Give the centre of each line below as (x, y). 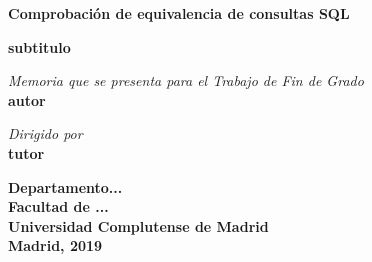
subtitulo (39, 46)
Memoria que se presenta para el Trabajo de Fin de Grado (186, 80)
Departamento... (65, 186)
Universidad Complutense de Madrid (138, 225)
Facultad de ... (58, 206)
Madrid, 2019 (55, 245)
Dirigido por (45, 133)
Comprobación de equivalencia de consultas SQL (179, 13)
